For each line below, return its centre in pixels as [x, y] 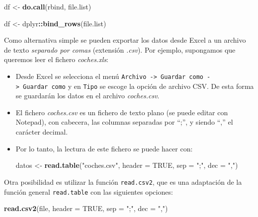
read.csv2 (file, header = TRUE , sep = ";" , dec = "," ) [86, 208]
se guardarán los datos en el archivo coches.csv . [87, 96]
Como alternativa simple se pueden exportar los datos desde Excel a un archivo [125, 40]
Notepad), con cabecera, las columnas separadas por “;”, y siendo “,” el [124, 122]
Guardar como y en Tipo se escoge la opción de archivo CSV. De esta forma [138, 86]
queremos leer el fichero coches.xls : [56, 59]
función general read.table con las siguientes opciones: [88, 191]
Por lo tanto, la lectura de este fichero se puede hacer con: [104, 148]
